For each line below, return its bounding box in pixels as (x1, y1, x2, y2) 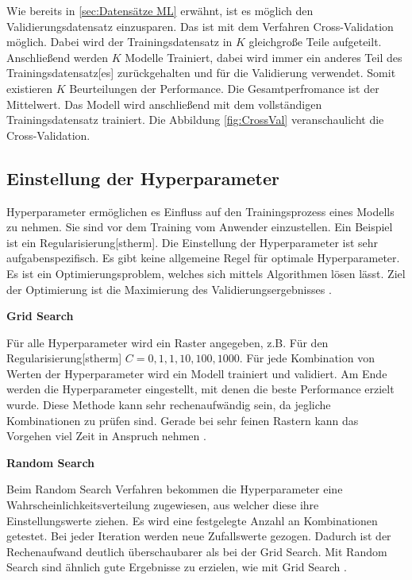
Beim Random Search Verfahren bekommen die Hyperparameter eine (6, 481, 343, 497)
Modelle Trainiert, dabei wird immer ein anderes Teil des (125, 48, 402, 65)
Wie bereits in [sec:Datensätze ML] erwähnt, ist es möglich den (6, 2, 314, 18)
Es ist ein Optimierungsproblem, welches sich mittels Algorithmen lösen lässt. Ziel (6, 265, 406, 281)
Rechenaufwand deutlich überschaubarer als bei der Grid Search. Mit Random (6, 543, 387, 559)
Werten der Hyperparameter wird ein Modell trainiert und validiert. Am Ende (6, 365, 387, 381)
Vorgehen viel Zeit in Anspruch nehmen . (6, 427, 206, 444)
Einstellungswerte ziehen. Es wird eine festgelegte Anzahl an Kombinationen (6, 512, 378, 528)
